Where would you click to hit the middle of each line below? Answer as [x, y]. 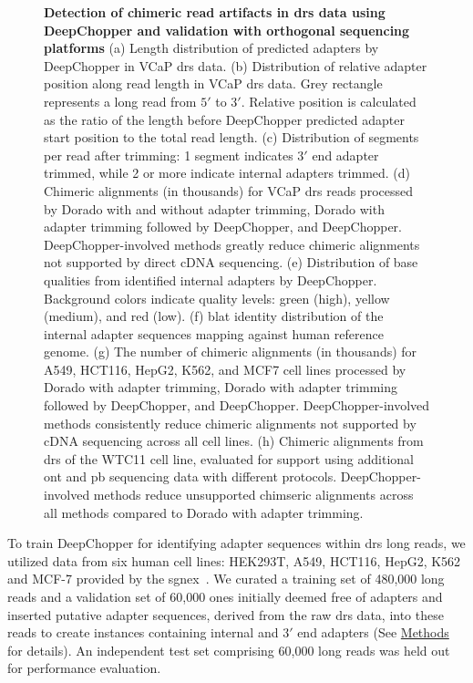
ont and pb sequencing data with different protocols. [190, 476]
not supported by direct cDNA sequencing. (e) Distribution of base [231, 262]
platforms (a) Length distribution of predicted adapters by [211, 48]
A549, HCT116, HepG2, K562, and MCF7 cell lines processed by [225, 369]
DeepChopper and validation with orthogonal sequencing [227, 30]
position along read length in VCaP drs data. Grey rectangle [213, 83]
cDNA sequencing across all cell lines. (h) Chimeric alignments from [234, 441]
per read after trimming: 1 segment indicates [169, 155]
